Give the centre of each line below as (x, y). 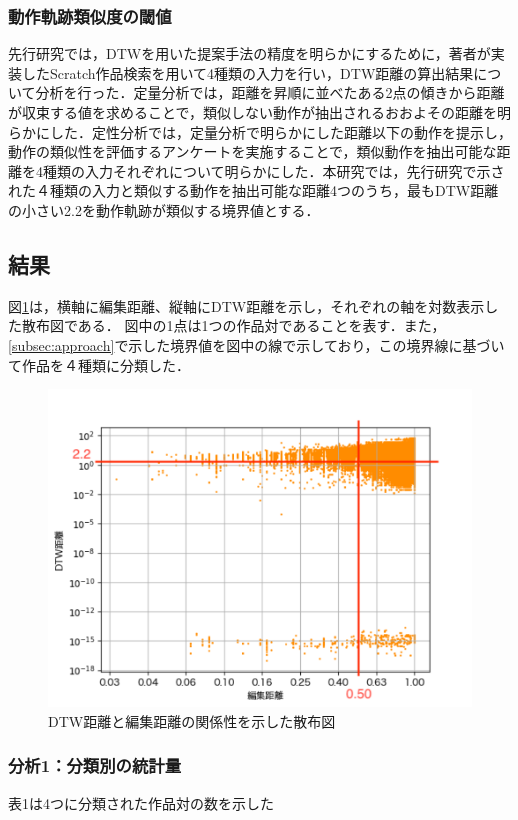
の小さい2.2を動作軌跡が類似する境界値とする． (164, 209)
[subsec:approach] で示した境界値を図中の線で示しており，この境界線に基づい (256, 344)
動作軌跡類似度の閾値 (90, 15)
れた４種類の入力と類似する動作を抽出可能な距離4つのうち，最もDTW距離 (253, 190)
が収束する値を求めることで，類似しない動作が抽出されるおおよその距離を (253, 112)
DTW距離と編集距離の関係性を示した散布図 (192, 720)
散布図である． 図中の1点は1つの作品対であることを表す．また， (233, 325)
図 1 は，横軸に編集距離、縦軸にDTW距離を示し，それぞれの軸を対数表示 (246, 305)
